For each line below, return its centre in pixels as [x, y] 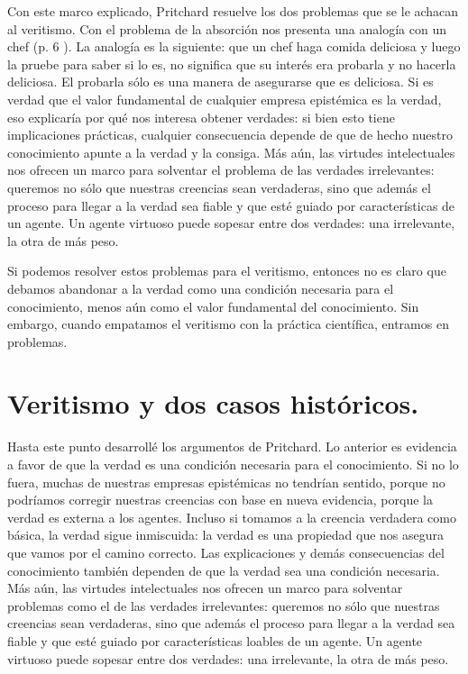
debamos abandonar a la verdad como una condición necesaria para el [201, 288]
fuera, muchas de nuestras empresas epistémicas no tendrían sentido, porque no [226, 482]
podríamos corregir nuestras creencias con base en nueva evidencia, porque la [220, 500]
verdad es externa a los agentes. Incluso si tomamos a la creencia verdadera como [232, 517]
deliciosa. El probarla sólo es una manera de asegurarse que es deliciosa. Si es [220, 82]
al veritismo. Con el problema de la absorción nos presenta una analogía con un [227, 28]
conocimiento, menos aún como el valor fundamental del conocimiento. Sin [213, 306]
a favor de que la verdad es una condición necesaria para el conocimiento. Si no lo [233, 464]
